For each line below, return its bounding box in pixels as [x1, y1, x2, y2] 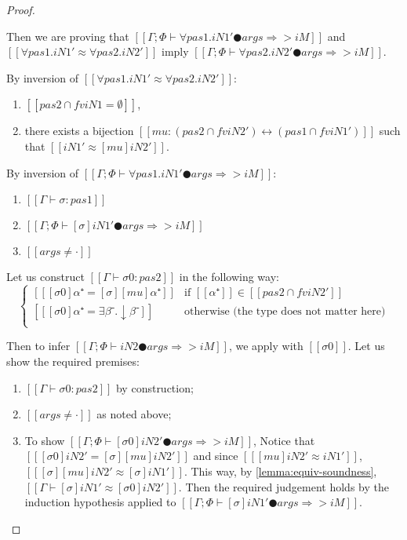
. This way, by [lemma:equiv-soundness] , [184, 462, 377, 479]
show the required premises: [6, 352, 140, 369]
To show [24, 432, 65, 448]
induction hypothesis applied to [24, 494, 176, 510]
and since [193, 447, 238, 464]
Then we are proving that [6, 27, 129, 44]
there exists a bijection [24, 122, 134, 139]
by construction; [115, 379, 194, 396]
